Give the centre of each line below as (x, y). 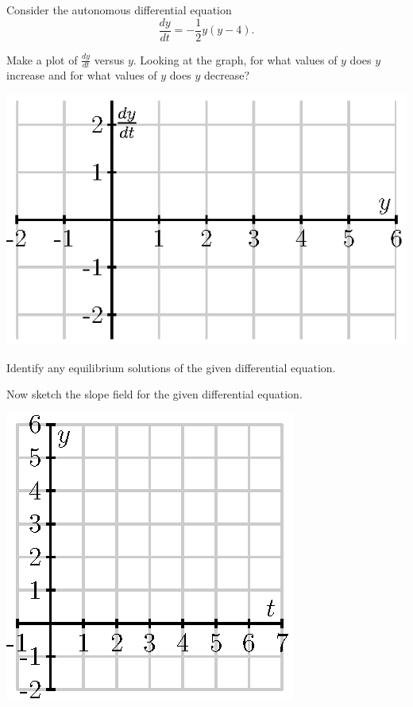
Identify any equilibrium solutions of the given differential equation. (171, 367)
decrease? (227, 75)
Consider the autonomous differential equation (119, 10)
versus (109, 59)
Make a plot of (42, 59)
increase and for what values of (82, 75)
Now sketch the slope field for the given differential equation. (154, 394)
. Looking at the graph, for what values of (235, 59)
